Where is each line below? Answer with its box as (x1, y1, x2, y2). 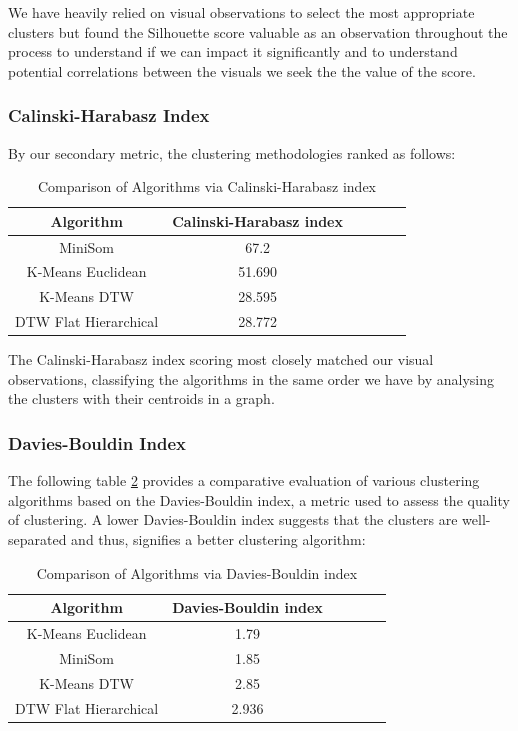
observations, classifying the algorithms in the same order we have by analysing (8, 368, 495, 389)
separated (8, 529, 67, 550)
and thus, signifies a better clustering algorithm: (71, 529, 366, 550)
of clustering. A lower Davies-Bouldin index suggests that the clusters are (8, 509, 458, 530)
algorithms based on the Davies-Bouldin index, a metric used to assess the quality (8, 489, 510, 510)
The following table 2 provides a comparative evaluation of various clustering (8, 470, 480, 491)
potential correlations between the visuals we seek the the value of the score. (8, 60, 476, 81)
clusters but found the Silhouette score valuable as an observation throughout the (8, 21, 508, 42)
